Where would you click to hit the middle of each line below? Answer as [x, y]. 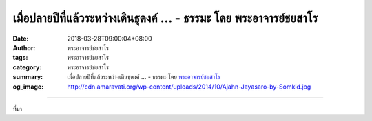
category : [27, 67]
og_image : [28, 87]
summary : [28, 77]
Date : [21, 38]
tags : [20, 58]
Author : [24, 47]
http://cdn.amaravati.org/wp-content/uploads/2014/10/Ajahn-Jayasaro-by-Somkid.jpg [189, 87]
